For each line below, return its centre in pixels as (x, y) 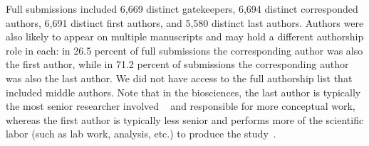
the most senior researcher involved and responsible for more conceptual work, (181, 106)
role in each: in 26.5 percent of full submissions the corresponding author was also (184, 50)
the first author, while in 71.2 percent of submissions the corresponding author (177, 64)
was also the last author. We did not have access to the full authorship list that (179, 78)
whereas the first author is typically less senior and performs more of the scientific (185, 119)
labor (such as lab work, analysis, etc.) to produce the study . (141, 134)
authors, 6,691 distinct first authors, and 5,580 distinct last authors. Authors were (185, 22)
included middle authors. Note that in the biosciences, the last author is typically (183, 92)
